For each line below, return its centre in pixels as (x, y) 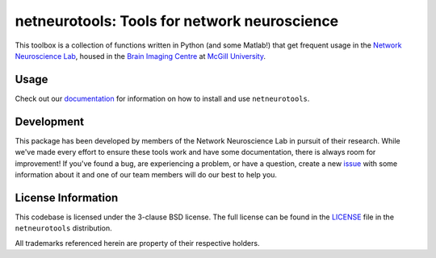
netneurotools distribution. (63, 228)
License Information (67, 198)
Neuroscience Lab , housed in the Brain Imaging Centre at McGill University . (140, 56)
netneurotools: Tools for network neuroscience (177, 21)
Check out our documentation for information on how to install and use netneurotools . (162, 98)
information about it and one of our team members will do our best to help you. (146, 174)
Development (50, 121)
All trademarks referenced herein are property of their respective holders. (137, 243)
